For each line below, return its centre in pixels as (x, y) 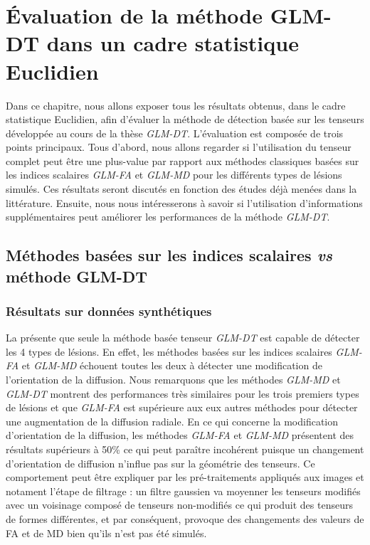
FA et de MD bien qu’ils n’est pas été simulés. (106, 533)
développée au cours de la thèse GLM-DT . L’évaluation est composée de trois (175, 133)
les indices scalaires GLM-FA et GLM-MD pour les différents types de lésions (174, 175)
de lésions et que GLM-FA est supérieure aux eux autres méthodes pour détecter (182, 407)
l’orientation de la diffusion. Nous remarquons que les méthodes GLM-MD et (173, 380)
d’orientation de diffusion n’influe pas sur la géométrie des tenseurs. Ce (160, 463)
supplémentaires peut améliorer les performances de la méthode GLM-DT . (168, 217)
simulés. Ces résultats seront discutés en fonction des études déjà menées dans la (181, 189)
